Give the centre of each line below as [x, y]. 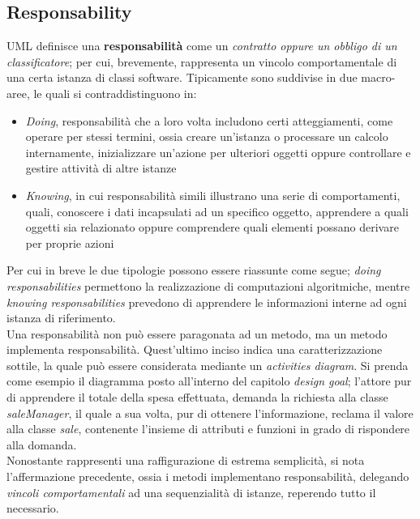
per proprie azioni [70, 242]
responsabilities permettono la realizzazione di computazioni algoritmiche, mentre [208, 285]
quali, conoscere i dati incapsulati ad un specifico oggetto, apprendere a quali [217, 211]
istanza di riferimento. [61, 318]
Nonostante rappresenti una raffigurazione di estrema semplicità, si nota [186, 460]
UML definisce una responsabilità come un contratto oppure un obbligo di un [202, 46]
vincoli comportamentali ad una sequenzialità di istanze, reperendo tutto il [191, 492]
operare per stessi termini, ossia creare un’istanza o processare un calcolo [207, 136]
